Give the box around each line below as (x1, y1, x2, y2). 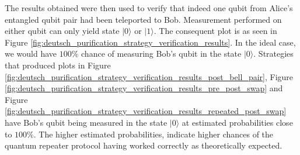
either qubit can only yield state (5, 25, 120, 37)
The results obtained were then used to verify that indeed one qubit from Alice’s (5, 2, 293, 13)
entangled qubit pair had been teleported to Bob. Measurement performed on (5, 13, 282, 25)
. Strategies (253, 47, 294, 60)
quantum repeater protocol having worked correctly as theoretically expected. (5, 139, 282, 151)
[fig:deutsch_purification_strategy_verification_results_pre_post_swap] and (5, 82, 283, 94)
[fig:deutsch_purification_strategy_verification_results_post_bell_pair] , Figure (5, 70, 294, 82)
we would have (5, 47, 57, 60)
